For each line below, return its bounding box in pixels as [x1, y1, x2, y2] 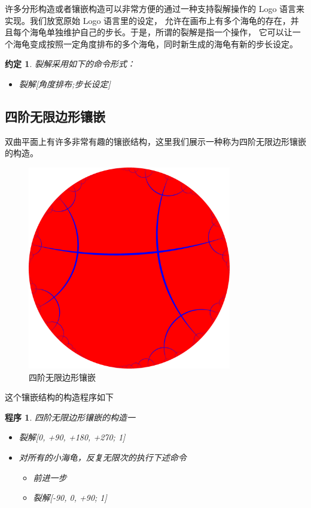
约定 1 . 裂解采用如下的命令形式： [5, 57, 135, 70]
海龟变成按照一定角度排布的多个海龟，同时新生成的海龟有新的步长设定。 [13, 37, 298, 50]
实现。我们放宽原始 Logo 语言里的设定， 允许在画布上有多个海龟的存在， [5, 14, 291, 26]
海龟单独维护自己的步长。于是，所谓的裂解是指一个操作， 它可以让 [29, 26, 292, 38]
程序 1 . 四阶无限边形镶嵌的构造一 [5, 410, 135, 423]
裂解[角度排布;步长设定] [19, 77, 111, 90]
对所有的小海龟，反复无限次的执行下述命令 [19, 451, 187, 463]
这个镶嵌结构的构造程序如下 [5, 391, 114, 403]
